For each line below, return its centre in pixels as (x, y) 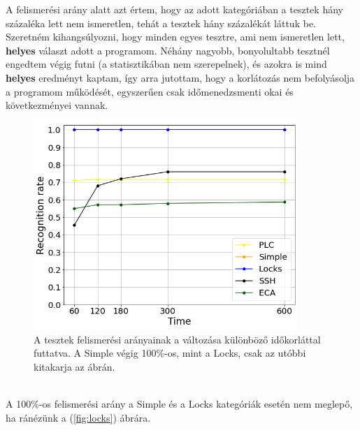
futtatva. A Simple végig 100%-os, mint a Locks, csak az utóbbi (170, 353)
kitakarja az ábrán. (74, 366)
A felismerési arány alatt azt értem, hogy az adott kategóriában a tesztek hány (174, 9)
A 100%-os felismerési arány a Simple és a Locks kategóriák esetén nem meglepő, (179, 404)
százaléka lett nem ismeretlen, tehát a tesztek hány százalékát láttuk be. (161, 23)
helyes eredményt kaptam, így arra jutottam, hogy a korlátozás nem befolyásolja (180, 77)
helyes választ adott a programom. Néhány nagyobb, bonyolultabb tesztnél (168, 50)
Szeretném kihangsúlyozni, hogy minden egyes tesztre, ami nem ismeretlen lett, (175, 37)
